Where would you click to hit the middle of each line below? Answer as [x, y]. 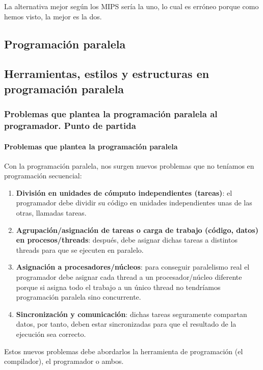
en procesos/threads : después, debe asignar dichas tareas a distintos [127, 240]
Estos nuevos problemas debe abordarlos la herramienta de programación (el [124, 351]
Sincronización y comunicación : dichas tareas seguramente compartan [131, 314]
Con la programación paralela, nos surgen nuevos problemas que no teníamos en [129, 165]
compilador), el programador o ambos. [64, 361]
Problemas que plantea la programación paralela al [111, 114]
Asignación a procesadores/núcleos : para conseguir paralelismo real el [133, 267]
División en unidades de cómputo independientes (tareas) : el [124, 192]
